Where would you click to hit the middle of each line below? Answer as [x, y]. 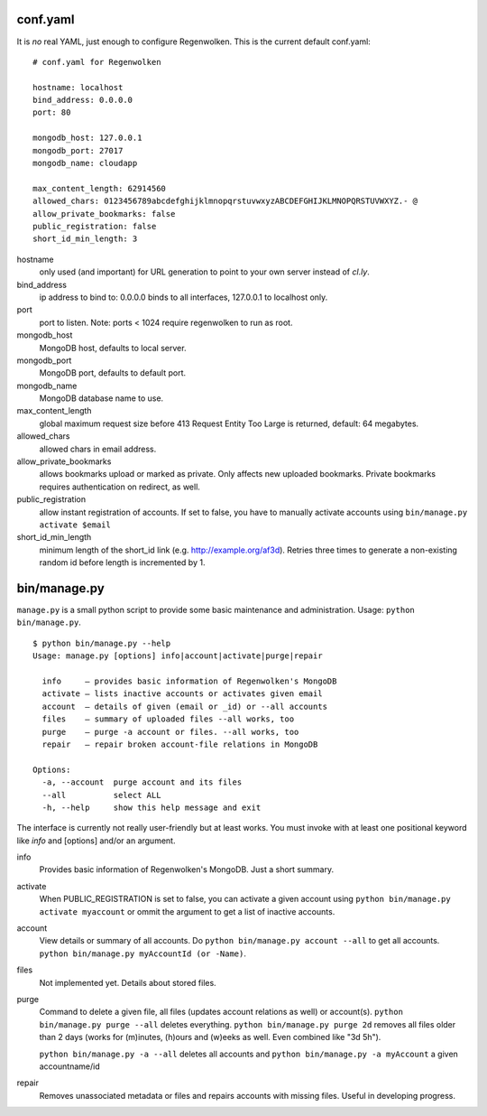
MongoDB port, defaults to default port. [113, 373]
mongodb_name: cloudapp [85, 163]
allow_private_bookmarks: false [104, 214]
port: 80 [52, 112]
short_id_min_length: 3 [85, 239]
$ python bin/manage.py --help [102, 643]
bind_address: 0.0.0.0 [83, 100]
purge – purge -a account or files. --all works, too [170, 732]
